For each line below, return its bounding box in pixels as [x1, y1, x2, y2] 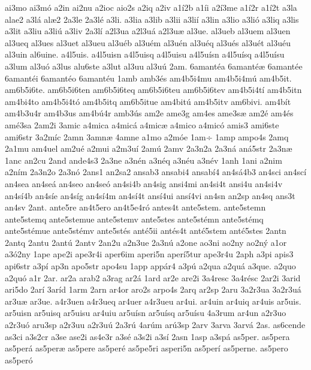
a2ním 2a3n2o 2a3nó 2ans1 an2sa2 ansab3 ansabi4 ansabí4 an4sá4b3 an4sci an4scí [5, 166, 307, 178]
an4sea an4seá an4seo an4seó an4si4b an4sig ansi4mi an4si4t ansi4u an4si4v [5, 177, 283, 189]
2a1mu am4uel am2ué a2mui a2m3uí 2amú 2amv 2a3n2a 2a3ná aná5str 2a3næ [5, 142, 292, 155]
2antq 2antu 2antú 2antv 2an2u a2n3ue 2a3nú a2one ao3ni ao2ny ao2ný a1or [5, 236, 287, 248]
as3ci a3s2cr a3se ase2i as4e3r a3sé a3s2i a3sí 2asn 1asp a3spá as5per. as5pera [5, 330, 290, 342]
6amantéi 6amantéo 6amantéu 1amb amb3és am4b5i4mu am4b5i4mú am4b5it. [5, 71, 292, 84]
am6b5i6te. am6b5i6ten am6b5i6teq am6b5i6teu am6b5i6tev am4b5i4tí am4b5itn [5, 83, 302, 96]
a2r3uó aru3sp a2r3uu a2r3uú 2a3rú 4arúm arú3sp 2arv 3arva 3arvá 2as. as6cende [5, 318, 306, 331]
